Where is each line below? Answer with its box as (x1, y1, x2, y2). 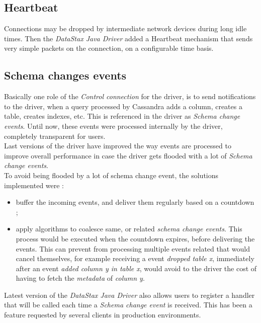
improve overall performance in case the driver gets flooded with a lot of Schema (4, 150, 252, 160)
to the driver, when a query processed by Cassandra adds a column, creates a (4, 101, 242, 111)
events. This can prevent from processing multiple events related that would (16, 243, 250, 254)
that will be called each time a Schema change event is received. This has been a (4, 299, 252, 310)
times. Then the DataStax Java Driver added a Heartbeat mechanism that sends (4, 33, 253, 43)
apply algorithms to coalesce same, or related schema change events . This (16, 223, 242, 234)
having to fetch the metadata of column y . (16, 273, 145, 283)
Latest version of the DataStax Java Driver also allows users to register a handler (4, 289, 255, 300)
